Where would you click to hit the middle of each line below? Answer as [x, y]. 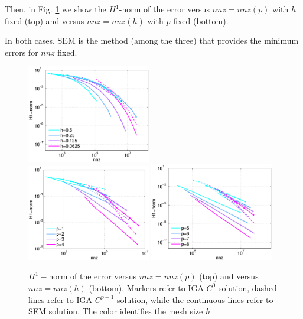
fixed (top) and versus [45, 20]
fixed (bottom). [201, 20]
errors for [22, 52]
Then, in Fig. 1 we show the [56, 9]
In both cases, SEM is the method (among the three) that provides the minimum [152, 40]
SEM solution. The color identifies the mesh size [116, 311]
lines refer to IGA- [62, 299]
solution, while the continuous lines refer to [195, 299]
